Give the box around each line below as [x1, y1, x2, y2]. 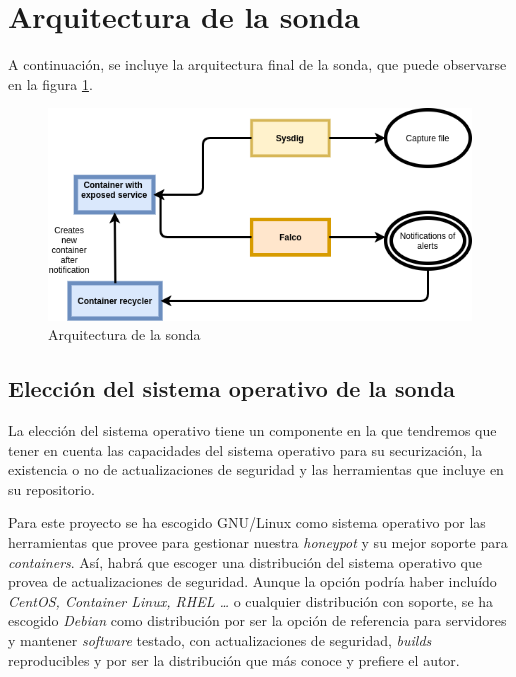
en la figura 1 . [8, 73, 93, 94]
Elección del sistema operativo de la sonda [8, 373, 456, 404]
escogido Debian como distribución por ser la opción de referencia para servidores [8, 610, 507, 631]
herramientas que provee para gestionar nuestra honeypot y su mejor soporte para [8, 532, 508, 553]
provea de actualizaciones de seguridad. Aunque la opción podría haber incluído [8, 571, 497, 592]
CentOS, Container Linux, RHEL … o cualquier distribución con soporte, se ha [8, 590, 494, 611]
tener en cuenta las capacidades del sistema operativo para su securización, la [8, 439, 483, 460]
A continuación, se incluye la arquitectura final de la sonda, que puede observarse [8, 54, 507, 75]
